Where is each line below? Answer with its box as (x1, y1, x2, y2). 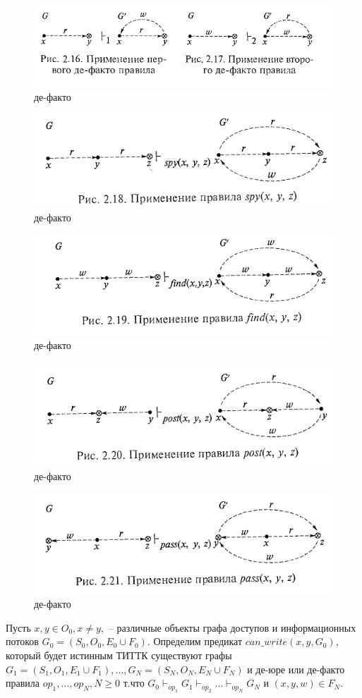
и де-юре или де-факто (247, 661, 345, 676)
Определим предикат (153, 634, 243, 649)
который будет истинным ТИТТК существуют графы (6, 647, 232, 662)
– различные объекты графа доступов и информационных (108, 620, 356, 635)
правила (6, 675, 40, 690)
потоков (6, 634, 39, 649)
